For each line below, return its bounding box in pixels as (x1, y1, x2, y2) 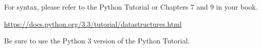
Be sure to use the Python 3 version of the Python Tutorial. (4, 35, 190, 46)
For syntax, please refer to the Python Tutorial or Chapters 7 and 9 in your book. (4, 2, 258, 12)
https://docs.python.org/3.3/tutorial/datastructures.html (4, 18, 182, 29)
